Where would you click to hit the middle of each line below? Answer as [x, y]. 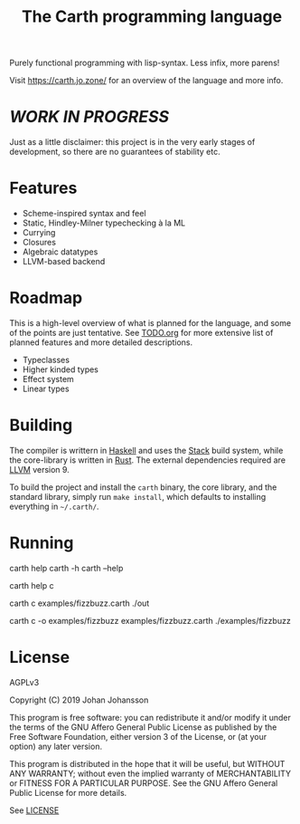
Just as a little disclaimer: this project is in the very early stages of [132, 142]
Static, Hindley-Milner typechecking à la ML [104, 223]
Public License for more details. [68, 792]
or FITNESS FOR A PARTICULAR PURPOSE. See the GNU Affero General [144, 783]
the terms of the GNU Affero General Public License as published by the [143, 727]
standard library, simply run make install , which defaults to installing [138, 496]
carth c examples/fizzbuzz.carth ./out [80, 603]
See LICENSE [34, 810]
